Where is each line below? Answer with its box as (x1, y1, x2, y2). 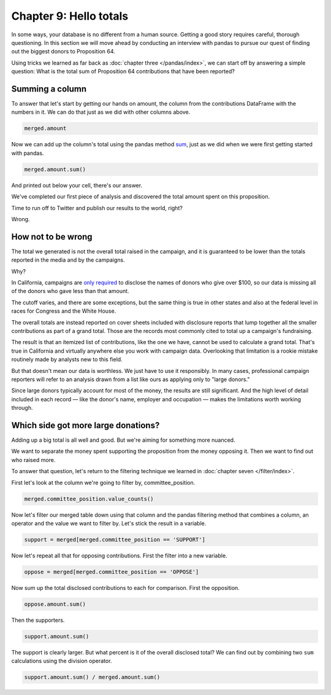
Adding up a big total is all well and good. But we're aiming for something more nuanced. (11, 436, 235, 444)
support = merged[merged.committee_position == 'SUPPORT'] (24, 536, 205, 543)
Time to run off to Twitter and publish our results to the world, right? (11, 204, 183, 211)
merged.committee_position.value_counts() (24, 495, 154, 502)
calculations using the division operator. (11, 658, 112, 665)
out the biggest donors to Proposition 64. (11, 48, 116, 55)
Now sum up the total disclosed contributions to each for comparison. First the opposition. (11, 584, 240, 591)
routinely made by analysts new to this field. (11, 356, 123, 363)
